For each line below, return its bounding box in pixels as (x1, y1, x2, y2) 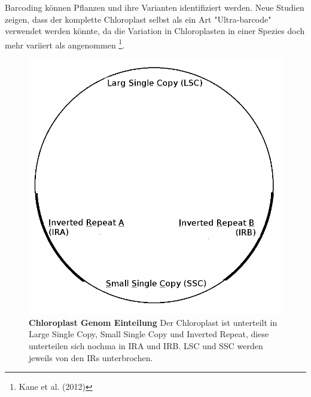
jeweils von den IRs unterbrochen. (29, 351, 153, 364)
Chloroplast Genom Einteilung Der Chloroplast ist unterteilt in (29, 316, 278, 328)
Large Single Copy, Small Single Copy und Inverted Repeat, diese (29, 328, 269, 340)
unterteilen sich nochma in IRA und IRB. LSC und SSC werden (29, 339, 263, 352)
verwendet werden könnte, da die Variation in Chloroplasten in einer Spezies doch (5, 25, 305, 37)
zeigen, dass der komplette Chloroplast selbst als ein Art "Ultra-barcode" (5, 13, 272, 25)
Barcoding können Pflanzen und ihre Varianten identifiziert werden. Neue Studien (5, 1, 304, 13)
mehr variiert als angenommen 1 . (5, 36, 125, 51)
